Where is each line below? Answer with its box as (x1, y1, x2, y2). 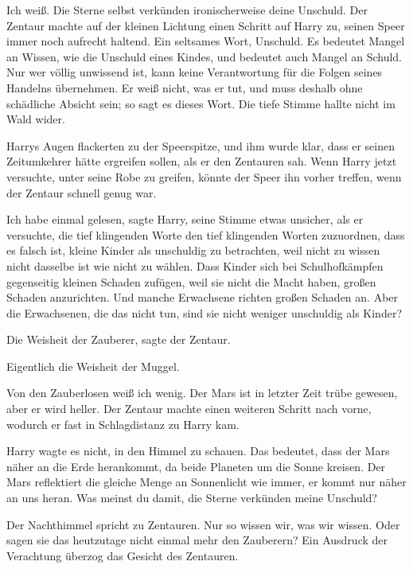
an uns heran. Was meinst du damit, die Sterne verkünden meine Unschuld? (6, 489, 377, 506)
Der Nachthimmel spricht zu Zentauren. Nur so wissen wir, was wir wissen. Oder (6, 516, 400, 532)
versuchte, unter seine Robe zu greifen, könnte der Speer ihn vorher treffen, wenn (6, 168, 402, 185)
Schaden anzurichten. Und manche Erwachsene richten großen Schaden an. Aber (6, 289, 399, 306)
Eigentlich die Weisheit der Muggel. (6, 357, 180, 374)
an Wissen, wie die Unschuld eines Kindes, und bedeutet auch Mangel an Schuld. (6, 48, 403, 64)
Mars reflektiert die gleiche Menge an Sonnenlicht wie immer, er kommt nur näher (6, 474, 407, 490)
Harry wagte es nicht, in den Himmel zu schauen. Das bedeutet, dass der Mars (6, 442, 390, 459)
